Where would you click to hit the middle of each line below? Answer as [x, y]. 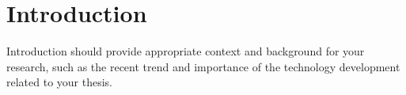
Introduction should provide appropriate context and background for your [186, 51]
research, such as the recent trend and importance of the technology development [203, 66]
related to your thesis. [60, 82]
